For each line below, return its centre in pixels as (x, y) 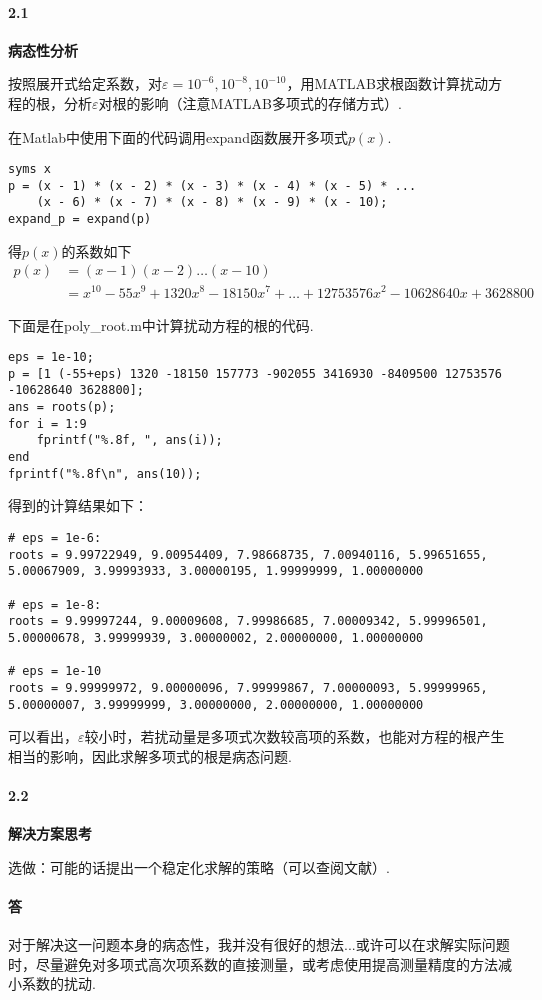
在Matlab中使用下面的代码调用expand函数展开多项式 (178, 136)
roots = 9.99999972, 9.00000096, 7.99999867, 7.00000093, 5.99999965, (248, 687)
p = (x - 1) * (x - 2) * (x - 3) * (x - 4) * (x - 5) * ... (212, 185)
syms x (29, 169)
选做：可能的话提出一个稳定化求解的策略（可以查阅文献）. (199, 866)
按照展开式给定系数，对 (85, 83)
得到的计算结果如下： (78, 505)
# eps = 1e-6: (55, 537)
